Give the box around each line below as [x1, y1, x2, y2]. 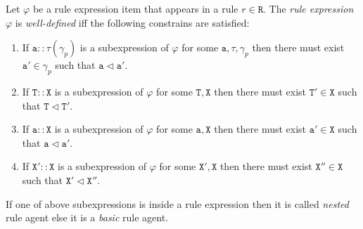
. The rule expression [263, 1, 354, 15]
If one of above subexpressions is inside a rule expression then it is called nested [6, 196, 349, 211]
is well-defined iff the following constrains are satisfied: [15, 15, 250, 30]
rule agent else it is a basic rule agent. [6, 210, 169, 225]
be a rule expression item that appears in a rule [32, 1, 238, 15]
